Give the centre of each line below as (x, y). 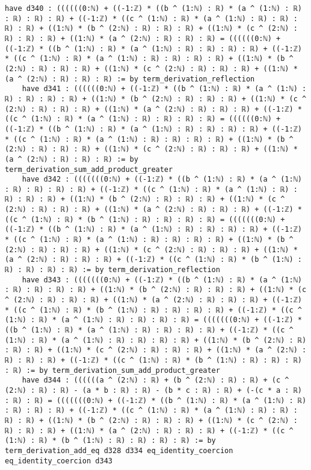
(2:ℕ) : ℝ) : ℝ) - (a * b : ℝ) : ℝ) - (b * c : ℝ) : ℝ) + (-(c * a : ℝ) (153, 390)
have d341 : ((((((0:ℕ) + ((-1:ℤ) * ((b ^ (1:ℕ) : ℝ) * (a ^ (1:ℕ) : (164, 89)
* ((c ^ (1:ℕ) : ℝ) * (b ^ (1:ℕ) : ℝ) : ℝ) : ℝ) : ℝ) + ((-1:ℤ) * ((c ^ (153, 310)
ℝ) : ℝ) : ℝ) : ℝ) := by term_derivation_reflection (112, 270)
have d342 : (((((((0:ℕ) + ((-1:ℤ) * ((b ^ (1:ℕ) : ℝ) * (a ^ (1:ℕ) (162, 179)
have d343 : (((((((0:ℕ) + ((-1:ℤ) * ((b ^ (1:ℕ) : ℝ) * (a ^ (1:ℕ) (162, 280)
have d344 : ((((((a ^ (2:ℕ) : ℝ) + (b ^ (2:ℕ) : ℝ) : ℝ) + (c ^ (155, 380)
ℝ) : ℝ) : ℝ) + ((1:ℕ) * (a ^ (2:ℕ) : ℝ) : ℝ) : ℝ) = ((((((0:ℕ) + (143, 38)
